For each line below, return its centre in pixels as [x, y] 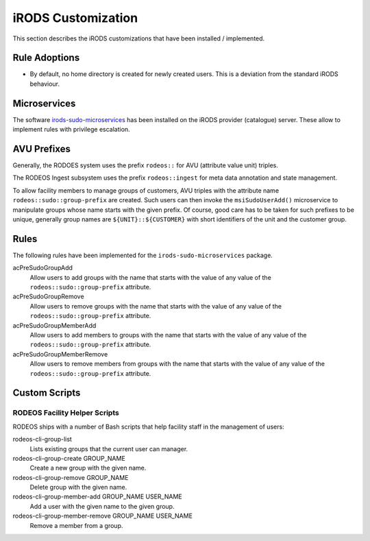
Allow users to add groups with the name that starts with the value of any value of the [151, 277]
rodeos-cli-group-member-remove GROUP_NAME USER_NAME [103, 516]
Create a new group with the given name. [88, 468]
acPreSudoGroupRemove [49, 297]
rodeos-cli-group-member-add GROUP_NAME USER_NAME [97, 496]
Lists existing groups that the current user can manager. [109, 448]
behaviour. [45, 84]
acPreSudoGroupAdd [43, 268]
